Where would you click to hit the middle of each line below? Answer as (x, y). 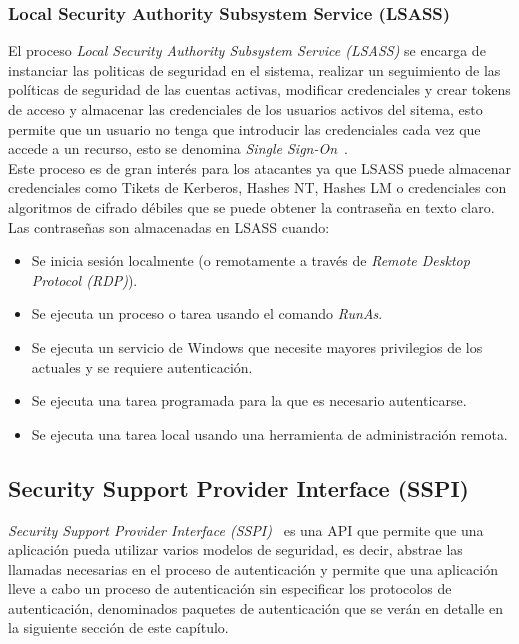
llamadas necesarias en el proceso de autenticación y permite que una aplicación (253, 568)
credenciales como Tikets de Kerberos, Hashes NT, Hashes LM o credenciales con (257, 187)
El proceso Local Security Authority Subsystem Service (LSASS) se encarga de (247, 50)
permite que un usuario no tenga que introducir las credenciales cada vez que (244, 128)
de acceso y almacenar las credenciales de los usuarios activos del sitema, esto (245, 109)
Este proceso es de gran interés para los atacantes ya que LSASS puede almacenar (260, 167)
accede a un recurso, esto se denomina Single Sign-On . (178, 148)
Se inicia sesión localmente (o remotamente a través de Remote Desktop (250, 260)
